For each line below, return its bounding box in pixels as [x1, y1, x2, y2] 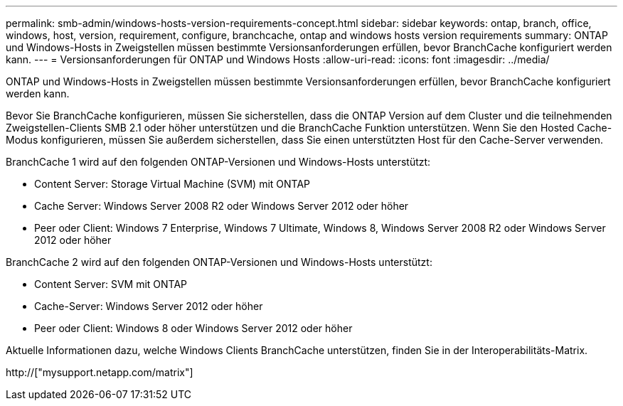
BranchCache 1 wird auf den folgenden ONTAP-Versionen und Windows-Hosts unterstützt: [6, 156, 431, 168]
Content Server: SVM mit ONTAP [34, 278, 188, 290]
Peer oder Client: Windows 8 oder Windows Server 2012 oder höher [34, 322, 353, 334]
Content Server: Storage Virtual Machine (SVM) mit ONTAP [34, 178, 311, 190]
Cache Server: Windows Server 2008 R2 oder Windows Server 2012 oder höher [34, 200, 409, 212]
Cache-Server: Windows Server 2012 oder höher [34, 300, 263, 312]
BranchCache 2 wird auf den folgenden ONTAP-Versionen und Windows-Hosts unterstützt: [6, 256, 432, 268]
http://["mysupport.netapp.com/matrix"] [6, 366, 193, 378]
